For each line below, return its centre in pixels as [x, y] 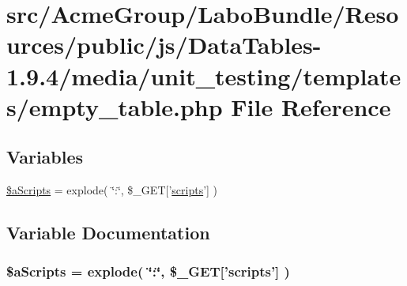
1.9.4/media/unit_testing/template [204, 75]
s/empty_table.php [115, 106]
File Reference [311, 106]
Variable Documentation [108, 233]
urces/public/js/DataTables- [164, 45]
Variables [45, 157]
